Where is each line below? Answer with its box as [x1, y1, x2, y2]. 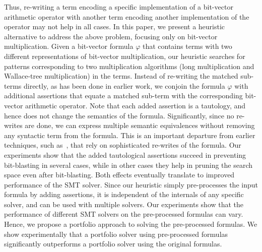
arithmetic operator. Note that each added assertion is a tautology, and [25, 100, 246, 110]
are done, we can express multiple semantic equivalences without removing [25, 120, 255, 131]
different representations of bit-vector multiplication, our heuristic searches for [4, 50, 245, 61]
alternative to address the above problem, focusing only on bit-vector [4, 31, 218, 41]
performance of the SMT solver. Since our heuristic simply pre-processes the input [4, 179, 258, 190]
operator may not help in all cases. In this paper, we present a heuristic [4, 21, 225, 32]
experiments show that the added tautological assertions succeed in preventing [4, 149, 246, 160]
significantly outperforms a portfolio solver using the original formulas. [4, 238, 222, 249]
